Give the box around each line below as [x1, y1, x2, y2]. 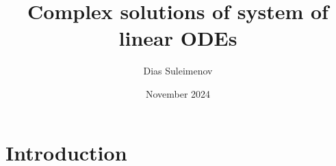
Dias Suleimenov [143, 64, 213, 78]
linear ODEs [118, 24, 237, 52]
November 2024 [145, 86, 211, 100]
